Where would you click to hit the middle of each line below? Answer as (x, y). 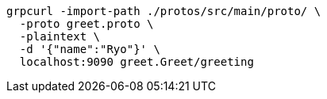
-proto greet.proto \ (87, 24)
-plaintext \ (60, 36)
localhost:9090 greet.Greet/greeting (137, 62)
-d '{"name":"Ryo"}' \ (90, 49)
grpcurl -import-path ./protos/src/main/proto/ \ (164, 11)
